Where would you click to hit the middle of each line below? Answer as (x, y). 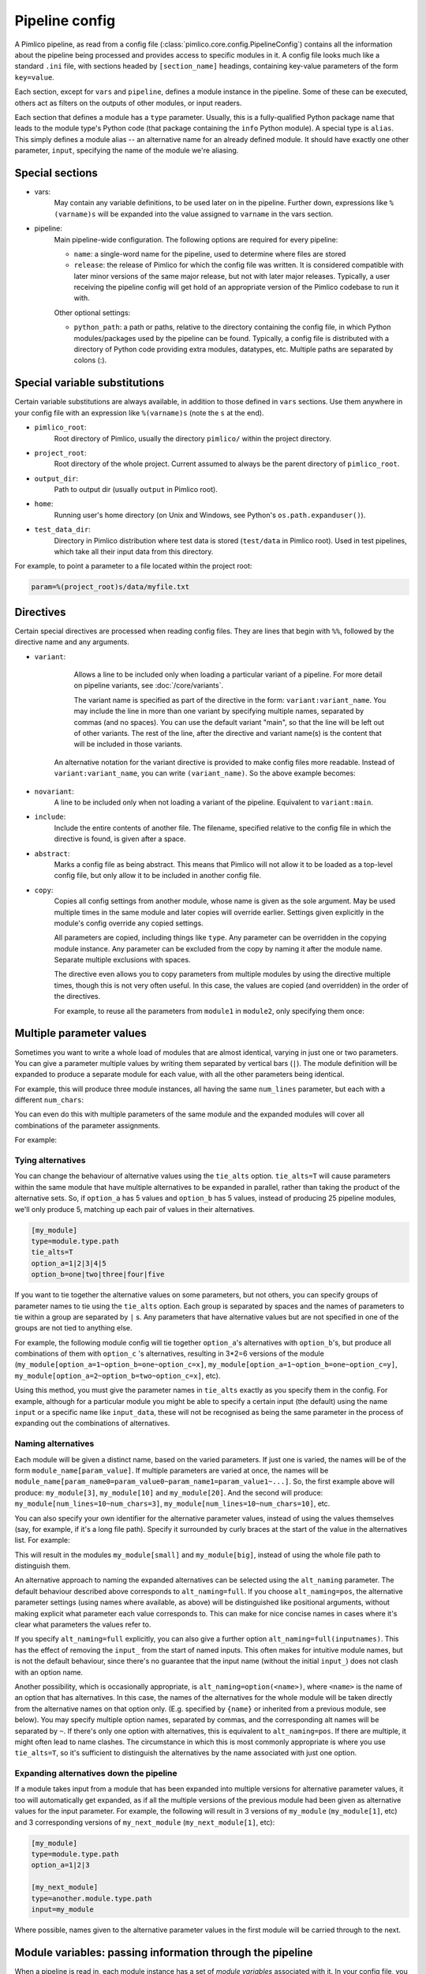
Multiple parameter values (81, 1033)
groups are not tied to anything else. (73, 1328)
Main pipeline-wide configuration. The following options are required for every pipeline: (196, 239)
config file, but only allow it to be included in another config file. (158, 876)
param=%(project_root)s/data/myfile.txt (110, 587)
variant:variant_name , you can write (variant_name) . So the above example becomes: (205, 773)
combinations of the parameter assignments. (88, 1125)
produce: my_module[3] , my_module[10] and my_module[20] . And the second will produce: (169, 1492)
